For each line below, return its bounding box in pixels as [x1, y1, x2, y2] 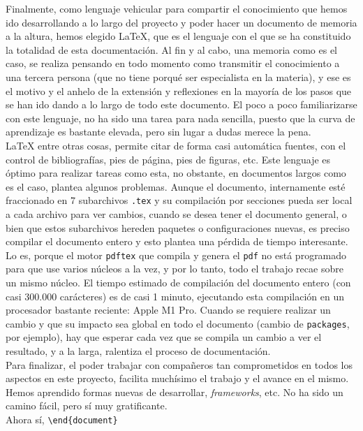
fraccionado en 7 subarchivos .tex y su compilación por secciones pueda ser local [6, 193, 353, 207]
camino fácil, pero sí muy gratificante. [6, 398, 168, 413]
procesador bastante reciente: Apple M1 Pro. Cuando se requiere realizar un [6, 302, 331, 317]
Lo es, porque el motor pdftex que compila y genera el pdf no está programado [6, 247, 347, 262]
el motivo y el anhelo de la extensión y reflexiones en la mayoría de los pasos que [6, 83, 352, 98]
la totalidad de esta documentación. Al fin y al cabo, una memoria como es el [6, 42, 337, 57]
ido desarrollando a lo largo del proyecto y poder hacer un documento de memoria [6, 15, 357, 29]
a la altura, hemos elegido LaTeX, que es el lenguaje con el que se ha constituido [6, 29, 351, 43]
